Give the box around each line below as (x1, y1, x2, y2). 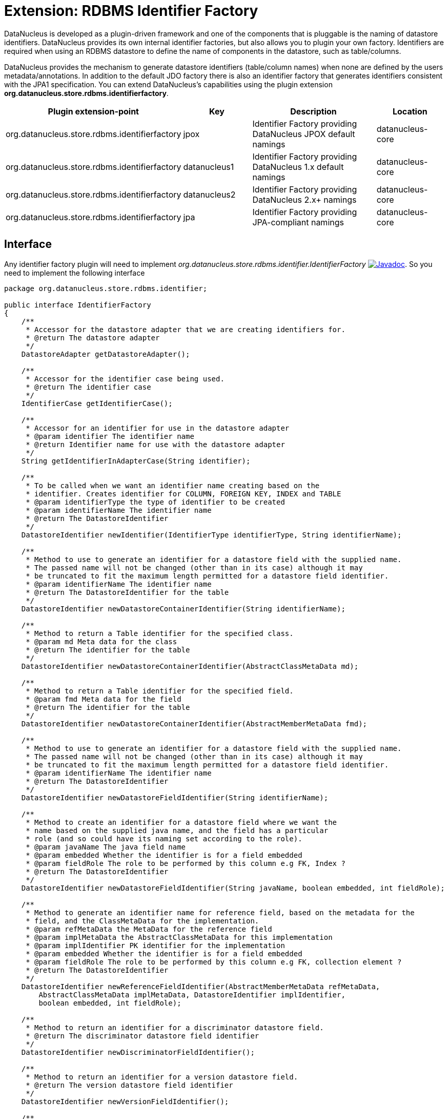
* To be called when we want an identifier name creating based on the (26, 481, 320, 490)
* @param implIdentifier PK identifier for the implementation (26, 941, 285, 950)
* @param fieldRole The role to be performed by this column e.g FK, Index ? (26, 859, 345, 867)
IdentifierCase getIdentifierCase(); (21, 399, 173, 408)
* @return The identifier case (26, 382, 151, 391)
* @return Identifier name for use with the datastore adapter (26, 440, 285, 449)
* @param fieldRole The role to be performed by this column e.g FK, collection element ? (26, 957, 402, 966)
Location (392, 106, 427, 117)
